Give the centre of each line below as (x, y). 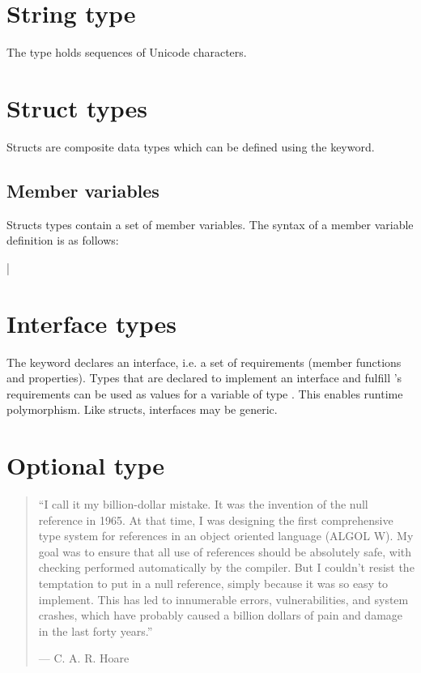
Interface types (91, 323)
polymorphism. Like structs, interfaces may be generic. (142, 409)
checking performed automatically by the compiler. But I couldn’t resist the (226, 567)
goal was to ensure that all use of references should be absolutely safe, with (225, 551)
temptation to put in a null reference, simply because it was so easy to (213, 584)
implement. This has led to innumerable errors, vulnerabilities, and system (223, 599)
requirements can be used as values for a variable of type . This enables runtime (205, 393)
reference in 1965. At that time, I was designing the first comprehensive (216, 520)
